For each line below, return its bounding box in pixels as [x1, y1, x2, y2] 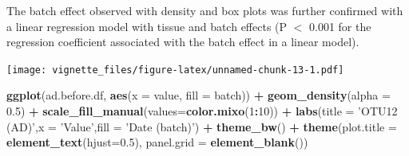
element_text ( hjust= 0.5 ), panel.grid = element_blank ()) [6, 134, 308, 150]
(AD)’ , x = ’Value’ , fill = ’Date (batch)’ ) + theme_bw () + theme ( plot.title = [6, 118, 397, 135]
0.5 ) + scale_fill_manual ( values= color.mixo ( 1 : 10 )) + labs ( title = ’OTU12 [6, 103, 398, 119]
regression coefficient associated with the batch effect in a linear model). [6, 33, 359, 50]
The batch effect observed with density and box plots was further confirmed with [6, 2, 403, 18]
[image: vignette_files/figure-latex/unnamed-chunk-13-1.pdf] [6, 64, 344, 76]
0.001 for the [309, 18, 371, 34]
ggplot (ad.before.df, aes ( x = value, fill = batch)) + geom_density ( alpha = [6, 87, 391, 103]
